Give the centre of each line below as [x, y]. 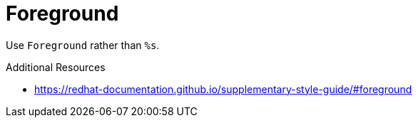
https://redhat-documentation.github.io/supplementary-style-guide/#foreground [223, 89]
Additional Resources [56, 67]
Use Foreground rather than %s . [83, 45]
